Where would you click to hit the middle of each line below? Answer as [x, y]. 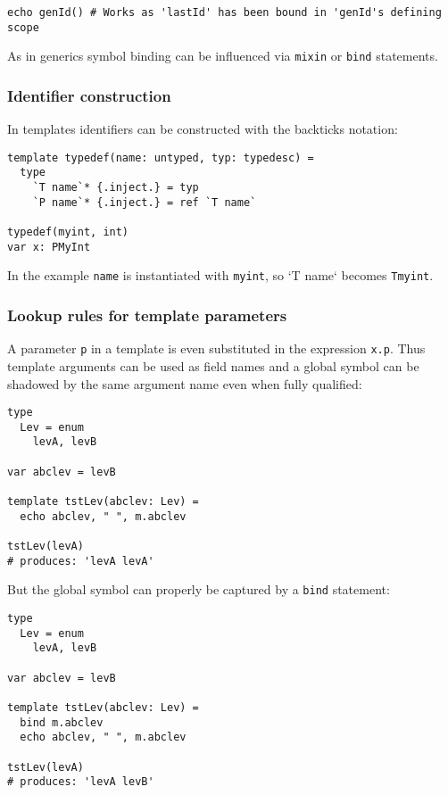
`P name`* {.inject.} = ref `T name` [145, 202]
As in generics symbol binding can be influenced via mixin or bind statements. [223, 56]
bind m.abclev [62, 722]
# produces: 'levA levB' [81, 782]
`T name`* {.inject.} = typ [116, 188]
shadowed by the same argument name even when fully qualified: [185, 383]
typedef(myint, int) [68, 232]
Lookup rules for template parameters [147, 315]
